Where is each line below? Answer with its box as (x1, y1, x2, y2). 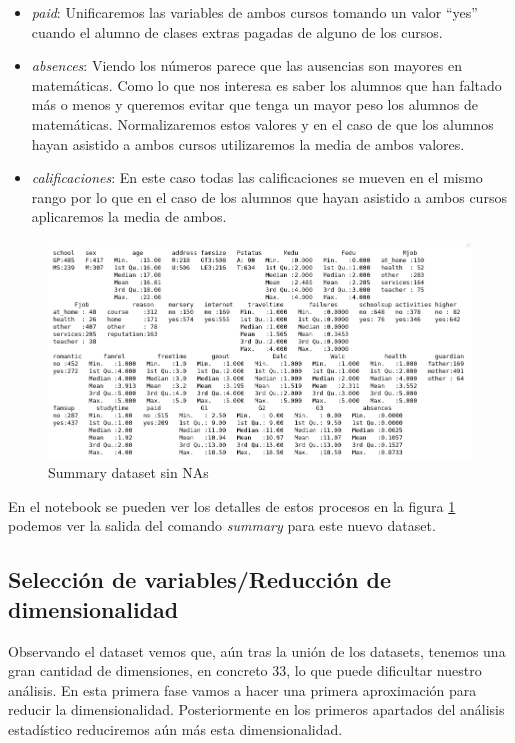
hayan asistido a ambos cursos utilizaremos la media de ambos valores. (31, 133, 465, 154)
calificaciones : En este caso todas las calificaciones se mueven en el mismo (31, 167, 483, 188)
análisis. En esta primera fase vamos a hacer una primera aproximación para (8, 679, 477, 700)
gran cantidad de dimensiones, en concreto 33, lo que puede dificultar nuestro (8, 660, 482, 681)
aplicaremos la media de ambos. (31, 206, 227, 227)
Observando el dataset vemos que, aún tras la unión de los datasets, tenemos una (8, 640, 506, 661)
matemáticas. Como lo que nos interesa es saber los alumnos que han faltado (31, 74, 502, 95)
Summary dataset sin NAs (48, 462, 209, 483)
